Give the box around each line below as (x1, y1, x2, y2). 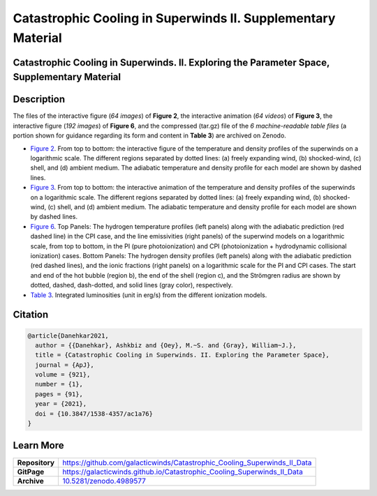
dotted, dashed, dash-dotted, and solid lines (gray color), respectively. (30, 281, 233, 290)
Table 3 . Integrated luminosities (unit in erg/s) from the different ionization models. (30, 290, 267, 299)
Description (13, 93, 66, 105)
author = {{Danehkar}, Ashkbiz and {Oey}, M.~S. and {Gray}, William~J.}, (35, 341, 297, 349)
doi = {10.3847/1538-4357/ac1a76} (35, 409, 154, 418)
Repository (17, 458, 55, 467)
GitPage (17, 467, 45, 476)
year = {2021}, (35, 400, 87, 408)
